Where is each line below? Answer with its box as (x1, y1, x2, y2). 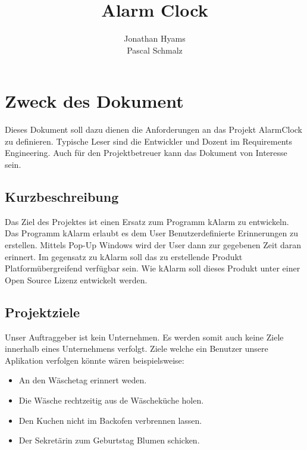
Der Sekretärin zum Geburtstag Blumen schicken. (18, 434, 200, 446)
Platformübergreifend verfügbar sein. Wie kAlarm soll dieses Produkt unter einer (5, 262, 300, 274)
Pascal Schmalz (127, 43, 183, 56)
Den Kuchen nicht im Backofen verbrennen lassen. (18, 414, 202, 426)
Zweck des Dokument (5, 89, 184, 113)
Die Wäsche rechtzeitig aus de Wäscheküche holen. (18, 393, 204, 406)
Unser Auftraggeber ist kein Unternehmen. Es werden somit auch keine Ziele (5, 330, 284, 343)
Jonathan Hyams (124, 32, 186, 45)
